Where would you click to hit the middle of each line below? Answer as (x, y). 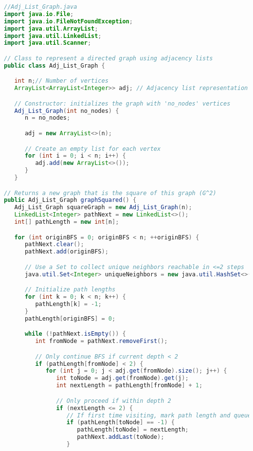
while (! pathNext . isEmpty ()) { (75, 334)
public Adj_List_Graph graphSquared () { (70, 200)
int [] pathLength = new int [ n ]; (67, 222)
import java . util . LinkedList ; (53, 36)
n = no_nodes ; (47, 118)
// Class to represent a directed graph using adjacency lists (108, 58)
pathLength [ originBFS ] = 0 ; (70, 318)
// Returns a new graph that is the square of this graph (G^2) (110, 193)
